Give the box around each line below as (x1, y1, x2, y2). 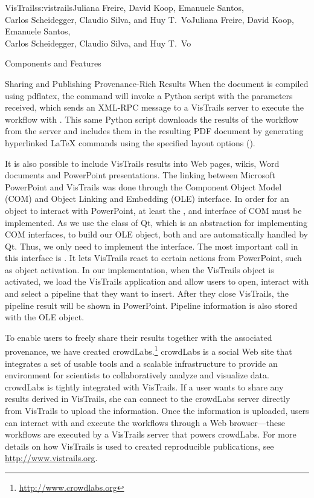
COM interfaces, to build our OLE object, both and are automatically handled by (5, 228, 308, 241)
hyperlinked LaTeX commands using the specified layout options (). (5, 136, 255, 149)
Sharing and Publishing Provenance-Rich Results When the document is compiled (5, 77, 309, 89)
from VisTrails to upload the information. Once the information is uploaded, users (5, 404, 309, 417)
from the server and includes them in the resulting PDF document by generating (5, 124, 304, 137)
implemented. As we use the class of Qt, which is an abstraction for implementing (5, 216, 307, 228)
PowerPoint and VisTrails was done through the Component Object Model (5, 180, 282, 193)
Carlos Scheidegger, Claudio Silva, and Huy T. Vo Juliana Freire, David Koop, (5, 13, 294, 25)
